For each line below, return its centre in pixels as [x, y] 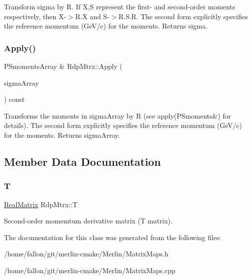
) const [15, 99]
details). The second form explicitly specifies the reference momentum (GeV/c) [123, 125]
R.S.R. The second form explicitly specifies [183, 16]
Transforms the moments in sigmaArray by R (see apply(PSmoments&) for [118, 115]
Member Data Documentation [83, 161]
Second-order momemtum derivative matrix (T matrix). [88, 221]
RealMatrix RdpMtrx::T [41, 204]
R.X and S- [92, 16]
